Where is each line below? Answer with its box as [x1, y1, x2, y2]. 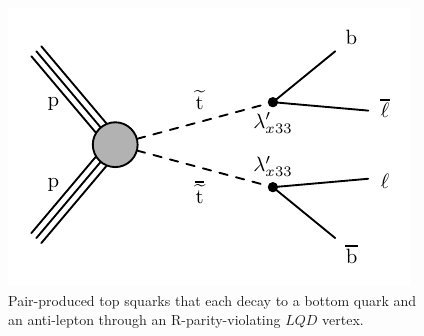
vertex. [322, 309, 364, 330]
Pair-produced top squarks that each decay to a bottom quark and [8, 289, 417, 310]
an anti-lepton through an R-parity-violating [8, 309, 281, 330]
